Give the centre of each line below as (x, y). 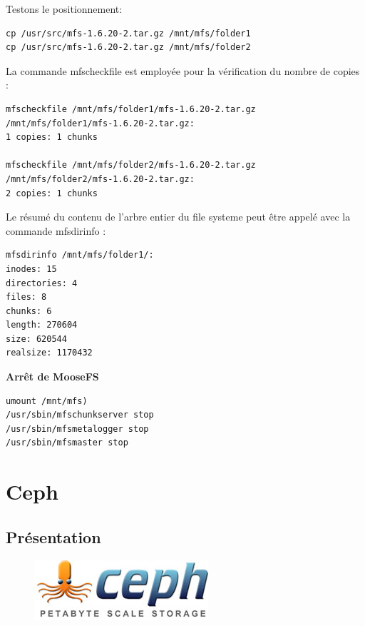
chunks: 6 (29, 311)
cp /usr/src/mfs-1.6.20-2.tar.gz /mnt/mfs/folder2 (128, 47)
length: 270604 (42, 325)
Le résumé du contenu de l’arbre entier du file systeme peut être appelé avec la (178, 217)
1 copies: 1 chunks (52, 137)
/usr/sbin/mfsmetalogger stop (77, 429)
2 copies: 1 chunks (52, 193)
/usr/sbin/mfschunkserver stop (80, 415)
